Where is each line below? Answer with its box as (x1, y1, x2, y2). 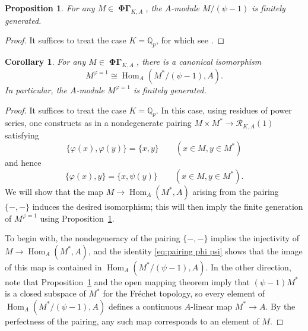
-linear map (190, 300, 233, 312)
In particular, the (5, 83, 67, 96)
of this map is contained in (5, 260, 102, 273)
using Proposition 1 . (40, 212, 115, 224)
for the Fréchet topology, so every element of (103, 287, 265, 300)
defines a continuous (108, 300, 182, 312)
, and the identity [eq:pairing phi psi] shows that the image (88, 244, 303, 257)
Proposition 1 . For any (5, 2, 95, 14)
